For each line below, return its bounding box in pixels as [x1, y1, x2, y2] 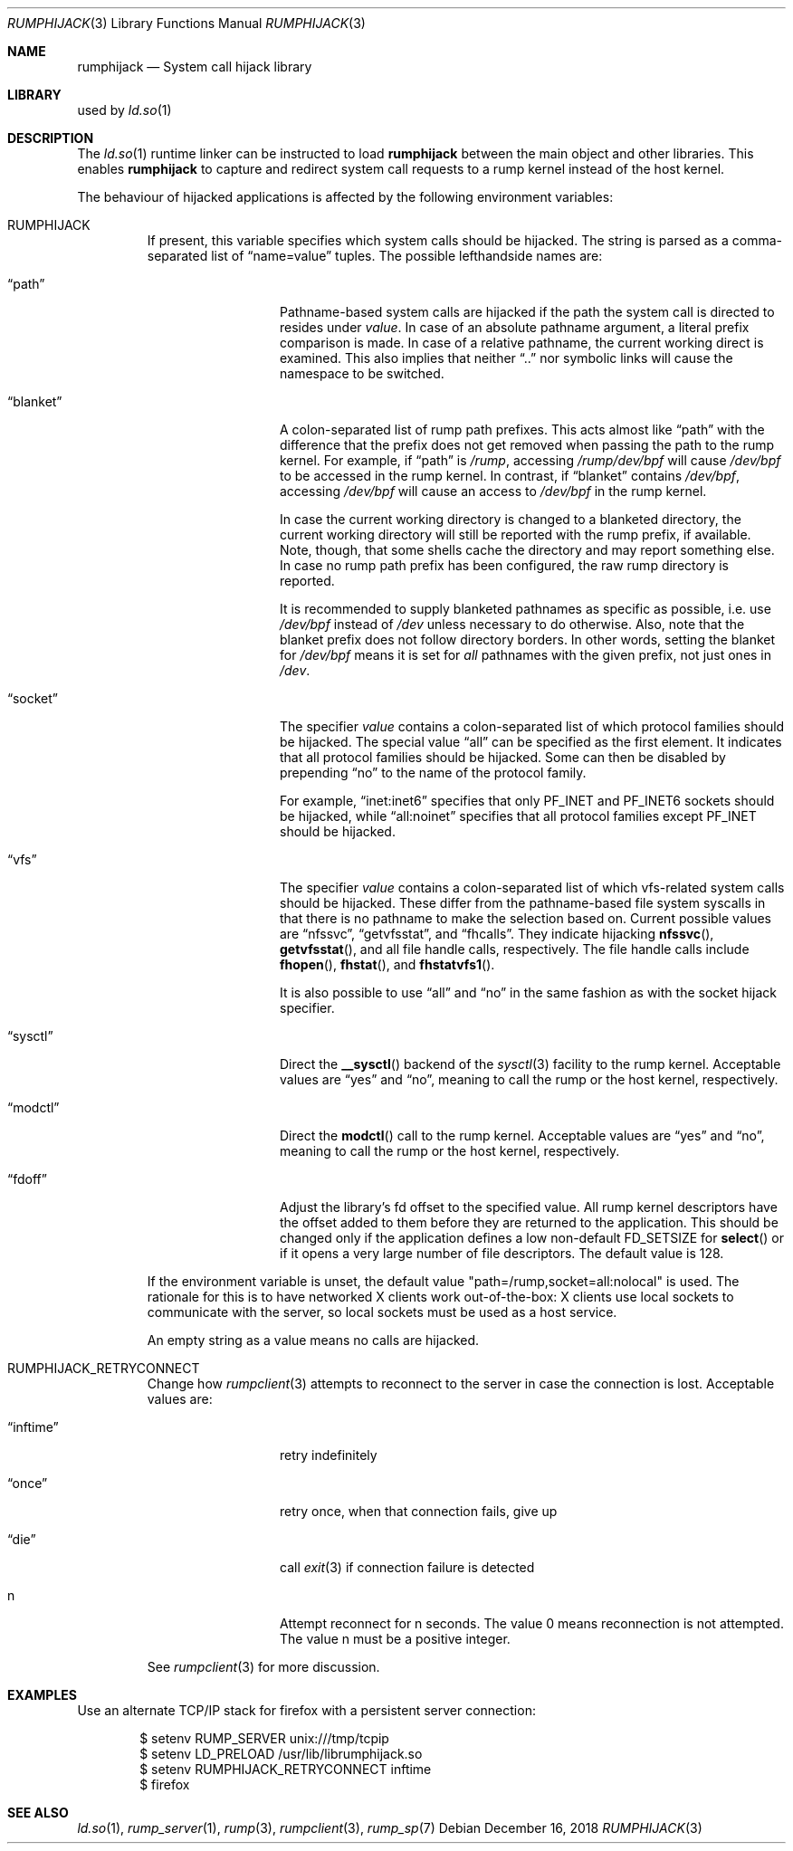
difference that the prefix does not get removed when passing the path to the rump [280, 437, 775, 453]
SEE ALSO [7, 1805, 69, 1820]
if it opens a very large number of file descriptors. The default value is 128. [280, 1245, 724, 1261]
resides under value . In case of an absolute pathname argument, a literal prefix [280, 320, 750, 335]
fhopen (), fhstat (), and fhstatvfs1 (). [280, 957, 495, 972]
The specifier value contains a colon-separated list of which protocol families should [280, 719, 785, 734]
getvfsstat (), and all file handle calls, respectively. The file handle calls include [280, 941, 750, 957]
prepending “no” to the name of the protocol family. [280, 765, 587, 780]
